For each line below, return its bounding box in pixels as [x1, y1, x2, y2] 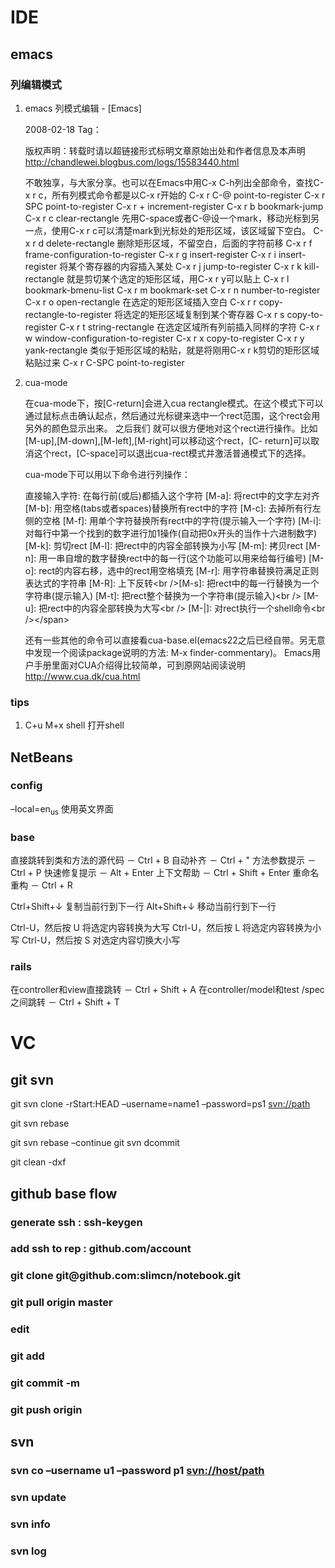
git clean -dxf [10, 1156, 67, 1168]
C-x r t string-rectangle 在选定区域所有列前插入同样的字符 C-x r [59, 321, 321, 333]
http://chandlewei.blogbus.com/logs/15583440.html [24, 156, 240, 168]
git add [10, 1349, 45, 1363]
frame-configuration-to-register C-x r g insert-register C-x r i [24, 248, 277, 260]
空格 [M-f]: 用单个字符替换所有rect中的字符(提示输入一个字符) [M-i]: [42, 514, 322, 526]
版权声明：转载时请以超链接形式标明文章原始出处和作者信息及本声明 [24, 144, 306, 156]
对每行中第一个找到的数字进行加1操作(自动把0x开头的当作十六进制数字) [24, 527, 318, 539]
